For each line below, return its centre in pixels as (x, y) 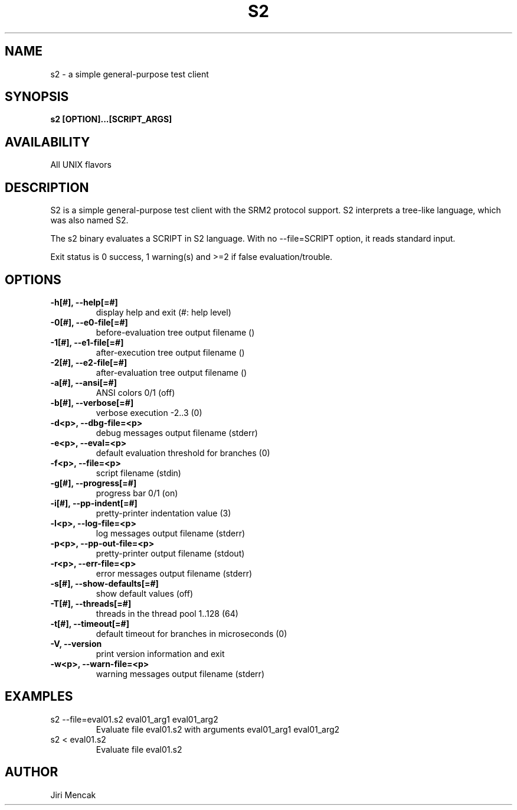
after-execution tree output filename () (170, 352)
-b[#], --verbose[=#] (92, 402)
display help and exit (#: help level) (163, 312)
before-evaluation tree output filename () (175, 332)
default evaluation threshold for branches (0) (183, 453)
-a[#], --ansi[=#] (84, 382)
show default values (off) (145, 593)
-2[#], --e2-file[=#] (89, 362)
